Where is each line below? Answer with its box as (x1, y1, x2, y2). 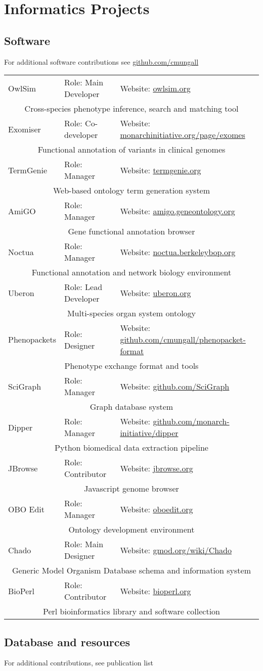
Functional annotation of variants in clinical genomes (37, 143, 226, 156)
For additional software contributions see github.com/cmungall (4, 56, 199, 67)
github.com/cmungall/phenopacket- (120, 333, 246, 346)
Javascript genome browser (84, 483, 179, 495)
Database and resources (4, 634, 130, 649)
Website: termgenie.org (120, 164, 201, 176)
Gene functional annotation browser (68, 225, 195, 237)
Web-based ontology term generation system (53, 184, 210, 197)
